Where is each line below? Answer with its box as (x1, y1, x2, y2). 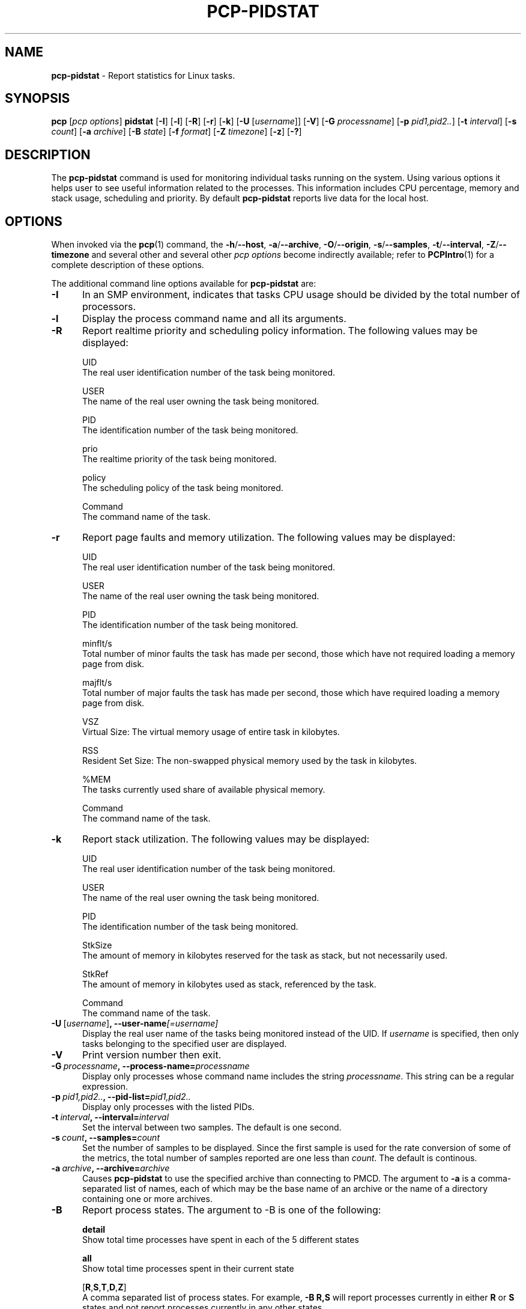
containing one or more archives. (82, 1194, 213, 1204)
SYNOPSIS (5, 91, 70, 106)
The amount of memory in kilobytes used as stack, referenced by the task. (82, 979, 376, 990)
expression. (82, 1081, 128, 1092)
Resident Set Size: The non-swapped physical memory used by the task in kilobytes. (82, 755, 417, 766)
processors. (82, 301, 136, 313)
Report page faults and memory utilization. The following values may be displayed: (82, 531, 456, 544)
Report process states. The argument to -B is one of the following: (82, 1204, 381, 1216)
